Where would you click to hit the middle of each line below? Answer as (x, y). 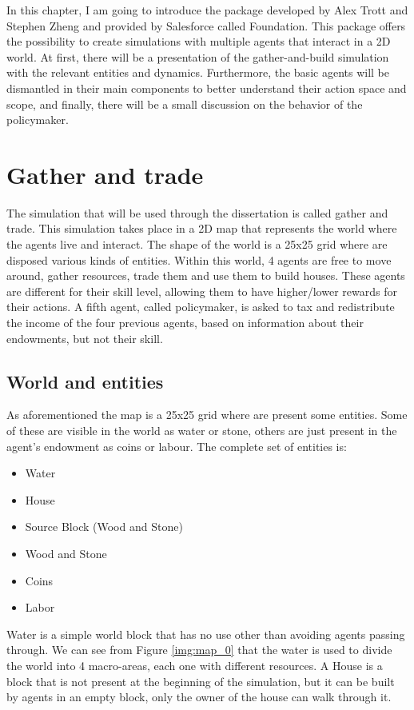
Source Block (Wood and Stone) (104, 527)
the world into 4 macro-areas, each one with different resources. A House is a (195, 665)
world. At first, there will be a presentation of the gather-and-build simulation (198, 56)
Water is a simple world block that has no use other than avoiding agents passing (206, 634)
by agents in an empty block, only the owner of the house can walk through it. (199, 697)
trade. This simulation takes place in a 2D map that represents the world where (202, 228)
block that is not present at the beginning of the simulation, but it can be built (201, 681)
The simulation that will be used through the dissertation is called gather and (197, 212)
